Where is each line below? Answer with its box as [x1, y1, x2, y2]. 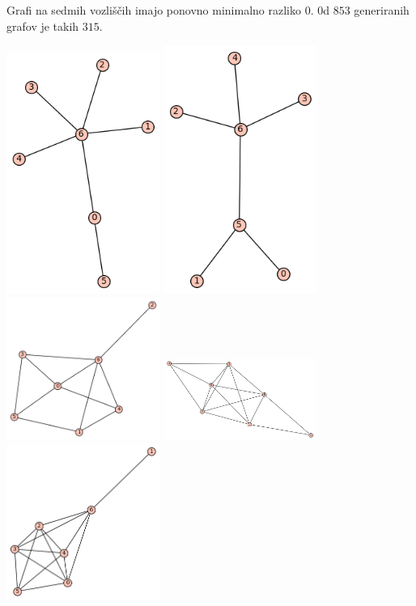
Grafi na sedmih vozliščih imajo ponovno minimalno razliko [6, 2, 301, 18]
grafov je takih [6, 17, 79, 34]
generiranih [354, 2, 410, 18]
